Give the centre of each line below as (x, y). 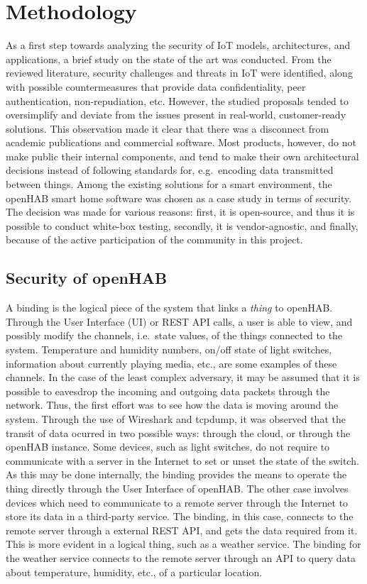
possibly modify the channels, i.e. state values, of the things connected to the (174, 335)
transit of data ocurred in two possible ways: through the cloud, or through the (178, 433)
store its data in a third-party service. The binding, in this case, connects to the (180, 516)
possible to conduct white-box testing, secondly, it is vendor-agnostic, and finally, (182, 225)
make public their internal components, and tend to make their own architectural (182, 156)
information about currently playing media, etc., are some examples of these (171, 363)
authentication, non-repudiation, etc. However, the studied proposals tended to (177, 100)
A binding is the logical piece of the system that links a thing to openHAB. (169, 308)
